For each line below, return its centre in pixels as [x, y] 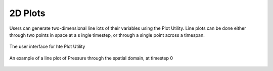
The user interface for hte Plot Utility [47, 47]
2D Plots [27, 13]
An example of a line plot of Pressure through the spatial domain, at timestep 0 [91, 58]
